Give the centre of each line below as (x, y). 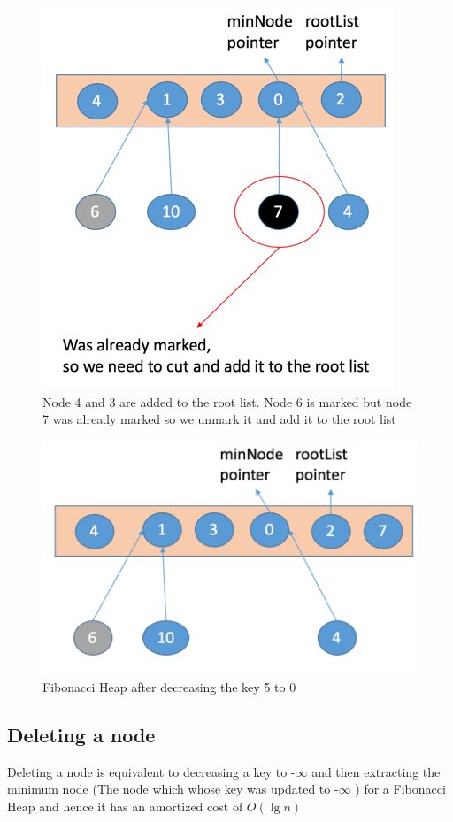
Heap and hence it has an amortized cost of (125, 806)
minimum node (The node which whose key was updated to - (173, 789)
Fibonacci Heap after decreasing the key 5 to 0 (169, 687)
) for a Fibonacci (400, 789)
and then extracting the (376, 771)
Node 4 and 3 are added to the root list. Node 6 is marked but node (227, 401)
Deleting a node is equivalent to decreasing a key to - (151, 771)
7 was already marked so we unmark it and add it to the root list (219, 419)
